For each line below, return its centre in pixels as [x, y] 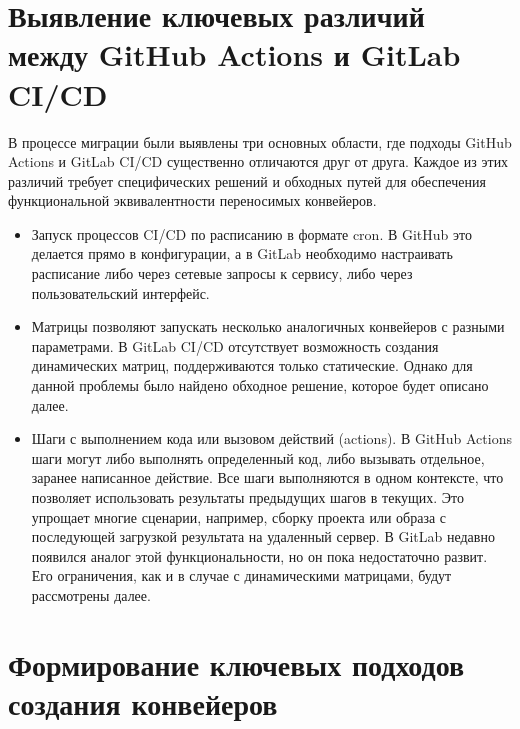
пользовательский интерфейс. [120, 292]
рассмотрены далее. [91, 594]
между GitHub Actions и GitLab [234, 54]
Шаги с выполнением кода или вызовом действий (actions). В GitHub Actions [271, 438]
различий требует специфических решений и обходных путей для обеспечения [247, 180]
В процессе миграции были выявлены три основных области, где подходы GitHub [260, 141]
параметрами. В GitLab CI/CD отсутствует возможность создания [235, 345]
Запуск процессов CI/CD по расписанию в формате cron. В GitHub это [251, 233]
